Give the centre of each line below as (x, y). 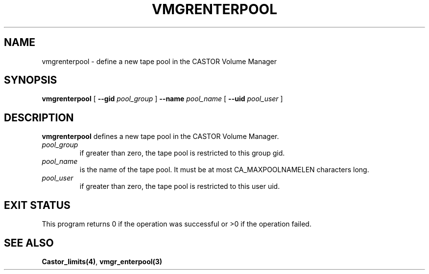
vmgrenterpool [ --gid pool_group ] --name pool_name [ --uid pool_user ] (162, 99)
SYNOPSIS (31, 80)
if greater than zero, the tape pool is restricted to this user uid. (180, 186)
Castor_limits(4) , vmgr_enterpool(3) (102, 261)
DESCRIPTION (39, 117)
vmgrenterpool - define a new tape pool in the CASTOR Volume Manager (159, 61)
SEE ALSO (29, 243)
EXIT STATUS (37, 205)
